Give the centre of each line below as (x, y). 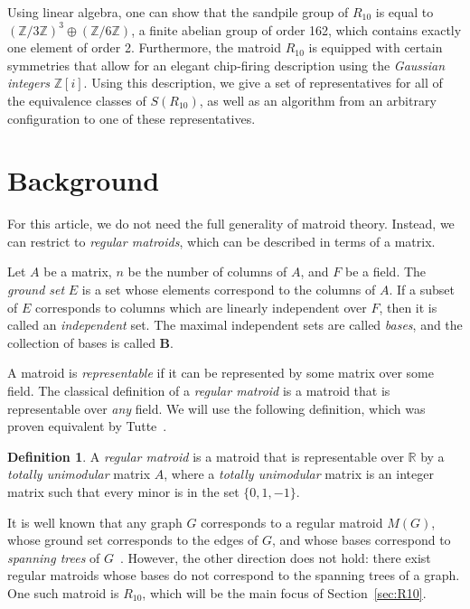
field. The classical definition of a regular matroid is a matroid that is (199, 391)
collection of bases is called (81, 342)
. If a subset (422, 290)
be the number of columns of (207, 272)
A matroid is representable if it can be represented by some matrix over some (221, 373)
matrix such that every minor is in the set (123, 492)
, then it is (408, 307)
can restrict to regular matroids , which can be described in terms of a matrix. (221, 241)
